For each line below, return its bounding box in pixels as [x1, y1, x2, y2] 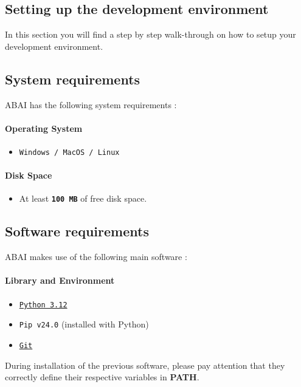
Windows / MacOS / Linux [19, 148, 120, 157]
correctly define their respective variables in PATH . [5, 371, 199, 383]
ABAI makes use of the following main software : [5, 250, 187, 263]
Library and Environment [5, 274, 115, 287]
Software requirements [5, 222, 149, 241]
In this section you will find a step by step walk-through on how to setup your [5, 28, 296, 41]
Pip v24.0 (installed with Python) [19, 318, 149, 330]
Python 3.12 [19, 300, 67, 309]
